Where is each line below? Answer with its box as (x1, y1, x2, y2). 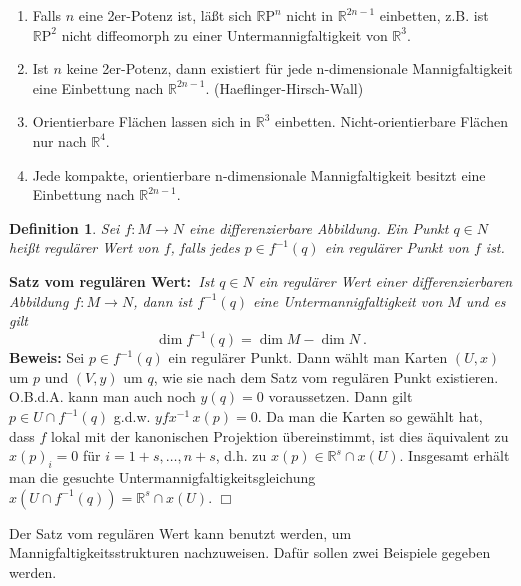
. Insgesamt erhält (399, 445, 510, 466)
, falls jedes (170, 237, 240, 258)
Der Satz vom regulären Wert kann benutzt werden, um (9, 522, 352, 543)
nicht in (286, 5, 334, 25)
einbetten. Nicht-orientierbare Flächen (275, 111, 508, 132)
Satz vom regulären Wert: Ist (9, 270, 215, 291)
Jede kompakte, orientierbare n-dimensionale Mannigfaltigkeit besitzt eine (32, 164, 486, 185)
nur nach (32, 130, 87, 151)
